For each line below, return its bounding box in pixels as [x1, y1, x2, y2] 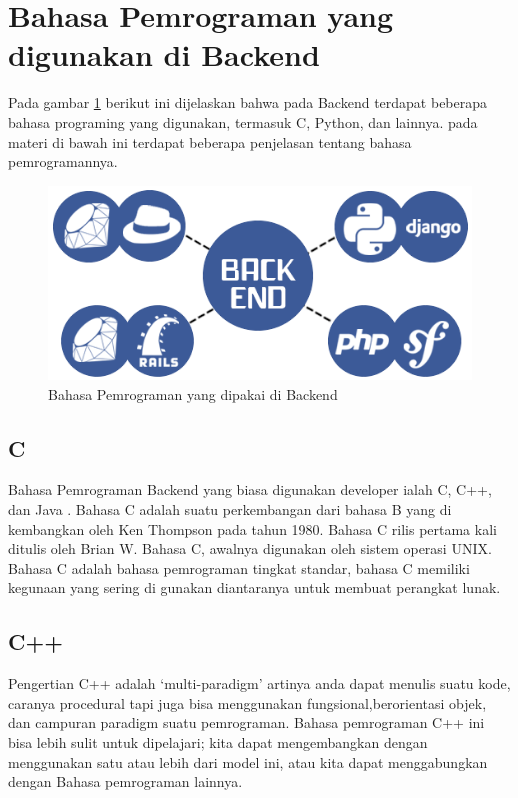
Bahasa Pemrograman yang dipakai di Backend [48, 383, 338, 404]
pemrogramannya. [8, 151, 118, 172]
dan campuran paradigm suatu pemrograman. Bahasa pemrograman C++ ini [8, 712, 485, 733]
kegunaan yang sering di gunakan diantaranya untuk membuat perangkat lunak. [8, 577, 501, 598]
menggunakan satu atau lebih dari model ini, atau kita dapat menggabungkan [8, 751, 488, 772]
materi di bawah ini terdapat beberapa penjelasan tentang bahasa [8, 131, 412, 152]
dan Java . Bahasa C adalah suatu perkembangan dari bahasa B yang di [8, 498, 452, 519]
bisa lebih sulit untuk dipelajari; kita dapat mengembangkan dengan [8, 731, 428, 752]
